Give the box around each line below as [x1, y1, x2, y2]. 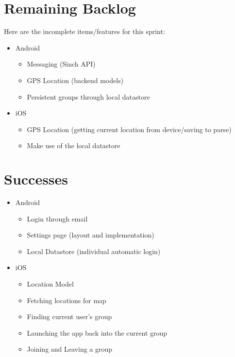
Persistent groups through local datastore [27, 91, 150, 102]
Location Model [27, 278, 74, 289]
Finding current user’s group [27, 311, 112, 322]
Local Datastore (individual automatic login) [27, 246, 161, 256]
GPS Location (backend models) [27, 75, 124, 85]
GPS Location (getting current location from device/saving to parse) [27, 124, 232, 134]
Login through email [27, 213, 88, 223]
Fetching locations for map [27, 295, 106, 305]
